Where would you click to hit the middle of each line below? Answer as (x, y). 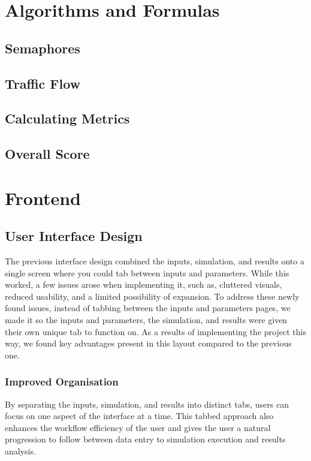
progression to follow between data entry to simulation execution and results (145, 439)
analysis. (20, 451)
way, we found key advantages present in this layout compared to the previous (148, 343)
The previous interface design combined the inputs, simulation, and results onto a (155, 261)
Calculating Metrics (67, 118)
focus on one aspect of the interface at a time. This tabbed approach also (139, 416)
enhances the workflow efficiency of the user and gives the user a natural (138, 427)
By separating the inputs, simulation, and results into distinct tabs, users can (147, 404)
